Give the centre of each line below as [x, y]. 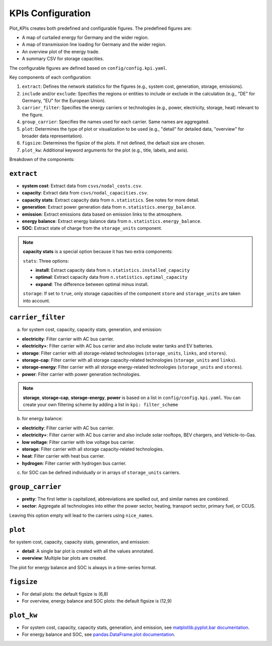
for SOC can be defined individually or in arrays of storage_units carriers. [101, 473]
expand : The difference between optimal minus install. [92, 284]
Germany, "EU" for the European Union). [64, 101]
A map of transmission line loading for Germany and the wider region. [94, 44]
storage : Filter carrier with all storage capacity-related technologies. [93, 449]
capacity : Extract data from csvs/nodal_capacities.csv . [85, 193]
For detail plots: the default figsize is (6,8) [65, 594]
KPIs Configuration [50, 13]
